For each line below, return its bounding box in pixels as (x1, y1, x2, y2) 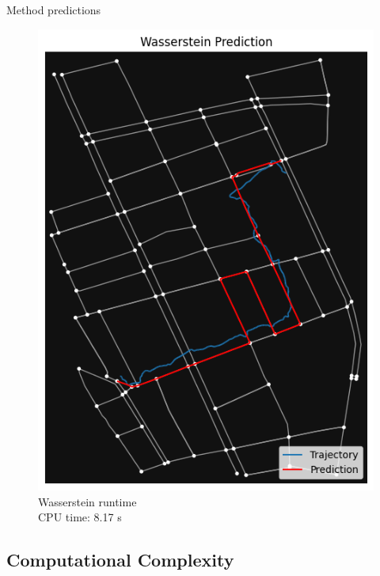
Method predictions (6, 2, 101, 17)
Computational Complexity (6, 547, 234, 572)
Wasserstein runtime (38, 493, 137, 509)
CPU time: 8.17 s (38, 509, 122, 525)
